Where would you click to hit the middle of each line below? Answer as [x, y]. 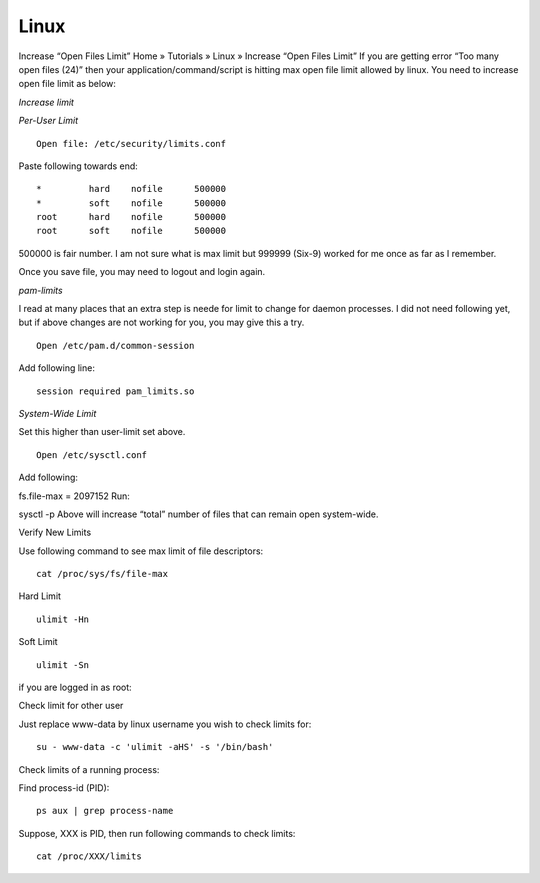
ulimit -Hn [63, 619]
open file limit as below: [67, 84]
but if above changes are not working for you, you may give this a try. [161, 322]
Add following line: [56, 368]
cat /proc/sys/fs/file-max [102, 574]
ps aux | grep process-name [105, 811]
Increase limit [46, 102]
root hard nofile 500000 [131, 217]
